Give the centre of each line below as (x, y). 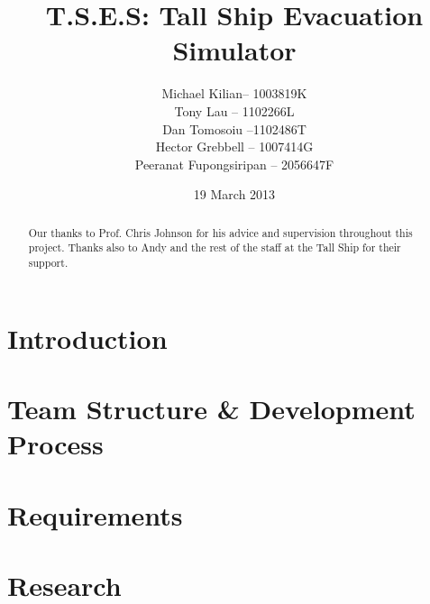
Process (55, 444)
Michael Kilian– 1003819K (234, 93)
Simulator (234, 50)
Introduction (87, 338)
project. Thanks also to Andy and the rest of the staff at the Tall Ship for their (215, 247)
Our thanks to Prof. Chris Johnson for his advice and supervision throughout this (220, 232)
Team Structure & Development (211, 409)
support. (48, 262)
